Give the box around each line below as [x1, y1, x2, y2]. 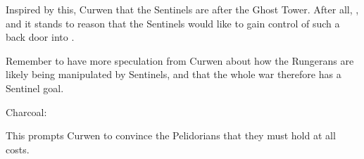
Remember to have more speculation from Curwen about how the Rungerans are [6, 53, 354, 68]
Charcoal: [6, 104, 47, 119]
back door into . [6, 30, 75, 44]
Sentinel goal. [6, 80, 64, 95]
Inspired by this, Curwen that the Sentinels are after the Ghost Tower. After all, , [6, 2, 359, 16]
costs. [6, 141, 30, 156]
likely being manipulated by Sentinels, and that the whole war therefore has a [6, 67, 341, 82]
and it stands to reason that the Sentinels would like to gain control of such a [6, 15, 340, 30]
